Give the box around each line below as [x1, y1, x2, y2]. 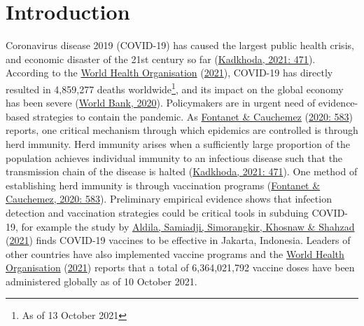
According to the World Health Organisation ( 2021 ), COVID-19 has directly [6, 65, 333, 80]
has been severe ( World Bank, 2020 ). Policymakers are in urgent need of [6, 95, 316, 110]
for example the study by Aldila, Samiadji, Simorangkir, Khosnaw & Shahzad [21, 219, 355, 233]
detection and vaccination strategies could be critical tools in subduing [6, 205, 309, 219]
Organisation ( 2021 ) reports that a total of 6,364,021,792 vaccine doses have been [6, 260, 355, 275]
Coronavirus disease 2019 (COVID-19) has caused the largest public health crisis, [6, 38, 354, 53]
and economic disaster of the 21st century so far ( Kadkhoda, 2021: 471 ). [6, 51, 316, 66]
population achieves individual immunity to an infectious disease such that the [6, 150, 343, 165]
